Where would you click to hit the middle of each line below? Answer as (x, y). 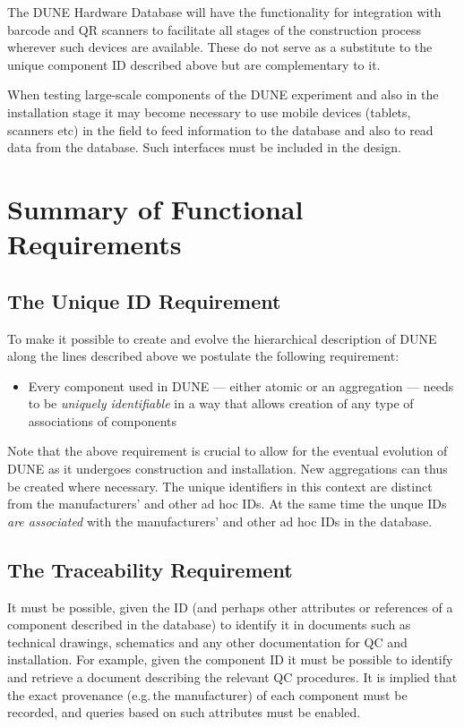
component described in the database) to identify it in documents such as (209, 624)
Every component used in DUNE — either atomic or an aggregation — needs (241, 385)
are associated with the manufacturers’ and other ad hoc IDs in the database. (220, 521)
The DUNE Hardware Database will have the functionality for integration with (224, 12)
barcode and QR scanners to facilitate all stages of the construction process (215, 29)
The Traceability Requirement (150, 569)
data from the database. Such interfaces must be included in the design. (204, 147)
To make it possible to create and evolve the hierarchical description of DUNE (222, 338)
